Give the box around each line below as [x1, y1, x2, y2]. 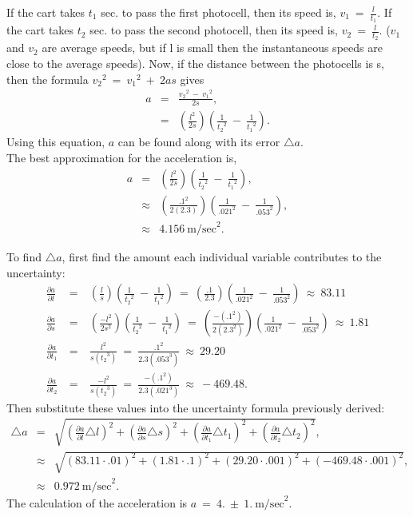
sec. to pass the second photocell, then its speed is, [89, 22, 339, 38]
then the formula [6, 70, 89, 87]
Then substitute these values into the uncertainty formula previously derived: [6, 399, 385, 416]
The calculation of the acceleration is [6, 494, 188, 511]
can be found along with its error [117, 133, 280, 150]
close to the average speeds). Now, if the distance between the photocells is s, [6, 55, 384, 72]
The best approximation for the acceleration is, [6, 149, 237, 165]
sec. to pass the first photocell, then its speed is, [101, 4, 336, 20]
